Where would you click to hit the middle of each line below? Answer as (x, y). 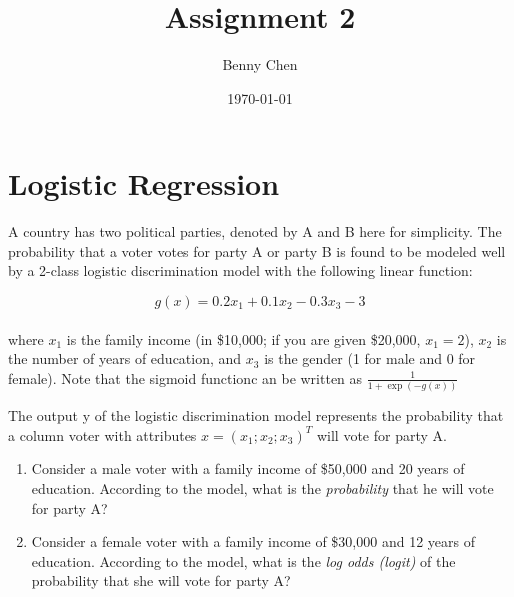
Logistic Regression (144, 183)
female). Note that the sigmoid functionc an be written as (185, 377)
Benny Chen (260, 64)
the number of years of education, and (125, 358)
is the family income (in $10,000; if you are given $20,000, (243, 338)
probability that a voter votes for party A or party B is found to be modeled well (257, 250)
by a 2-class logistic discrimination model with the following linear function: (240, 270)
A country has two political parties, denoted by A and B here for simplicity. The (255, 231)
